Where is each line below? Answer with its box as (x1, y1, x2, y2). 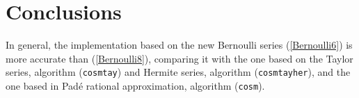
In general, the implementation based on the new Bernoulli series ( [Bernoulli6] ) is (6, 38, 353, 52)
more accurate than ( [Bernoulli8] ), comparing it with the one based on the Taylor (6, 51, 353, 65)
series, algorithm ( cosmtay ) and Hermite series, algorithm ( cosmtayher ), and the (6, 65, 351, 79)
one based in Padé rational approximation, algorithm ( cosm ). (6, 78, 265, 92)
